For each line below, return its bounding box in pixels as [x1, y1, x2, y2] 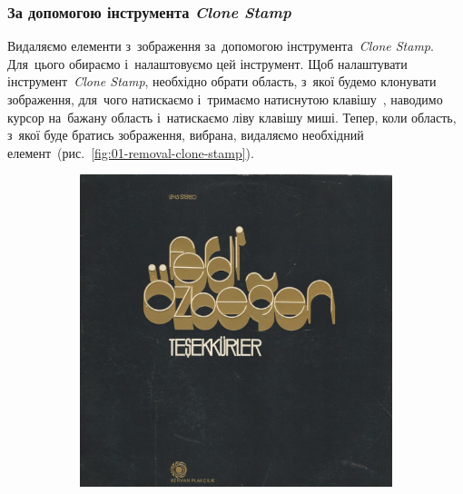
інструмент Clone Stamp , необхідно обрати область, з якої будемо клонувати [7, 72, 437, 91]
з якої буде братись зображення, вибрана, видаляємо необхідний [7, 125, 364, 144]
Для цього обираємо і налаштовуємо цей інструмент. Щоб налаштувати [7, 54, 408, 73]
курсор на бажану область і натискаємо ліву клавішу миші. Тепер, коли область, [7, 107, 457, 126]
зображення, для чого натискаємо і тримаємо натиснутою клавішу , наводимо [7, 90, 443, 108]
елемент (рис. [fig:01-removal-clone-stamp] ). [7, 143, 254, 162]
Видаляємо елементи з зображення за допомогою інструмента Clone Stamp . [7, 36, 434, 55]
